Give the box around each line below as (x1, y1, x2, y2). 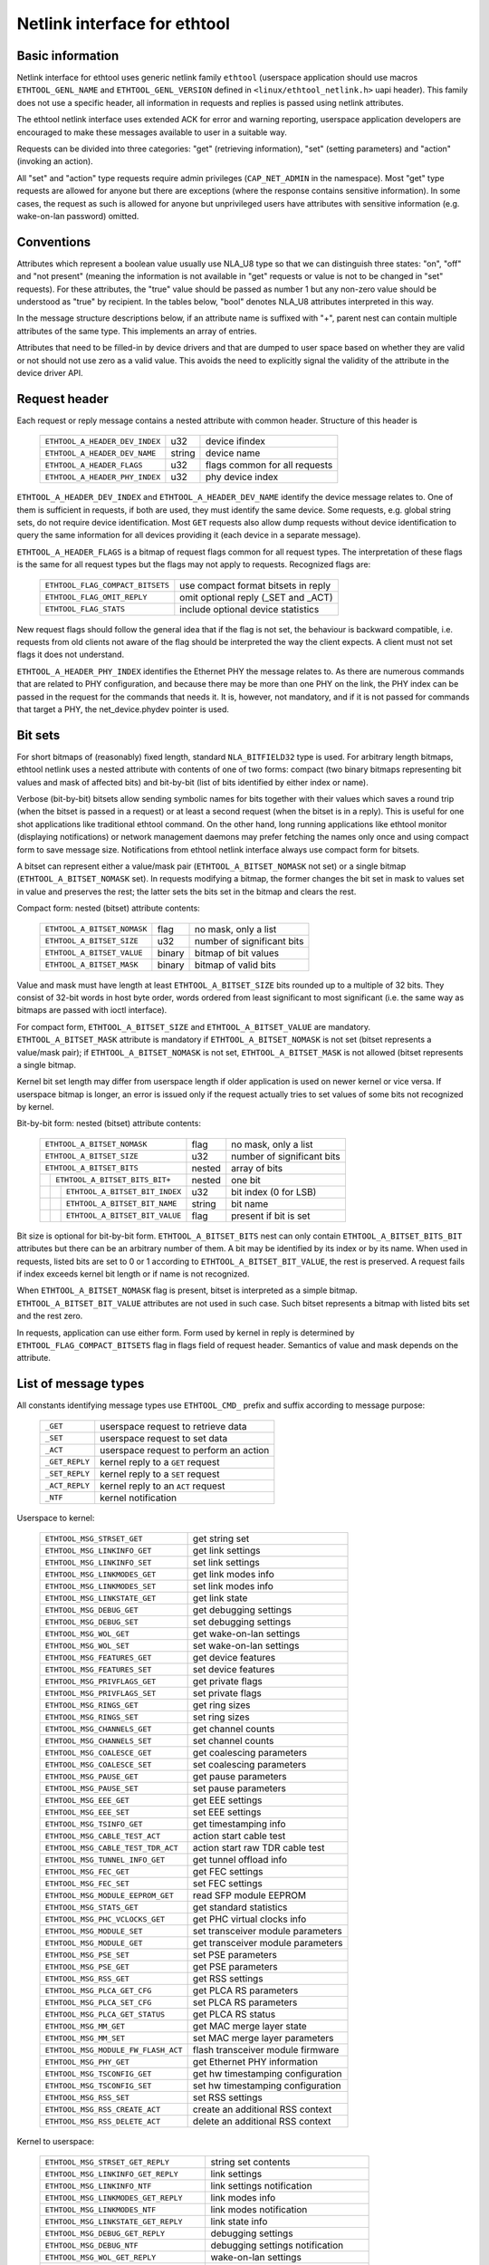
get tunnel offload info (192, 1854, 288, 1866)
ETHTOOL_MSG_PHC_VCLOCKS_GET (44, 1914, 166, 1924)
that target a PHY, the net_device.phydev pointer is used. (16, 703, 230, 715)
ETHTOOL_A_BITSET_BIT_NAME (65, 1199, 177, 1209)
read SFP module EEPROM (192, 1889, 307, 1902)
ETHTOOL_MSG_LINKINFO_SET (44, 1557, 152, 1567)
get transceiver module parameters (192, 1937, 343, 1950)
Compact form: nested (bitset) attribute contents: (16, 902, 201, 914)
